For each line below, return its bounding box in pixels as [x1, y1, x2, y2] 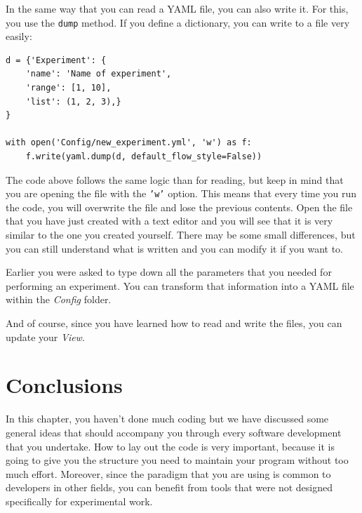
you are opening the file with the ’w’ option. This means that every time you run [6, 186, 357, 201]
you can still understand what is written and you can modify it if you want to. [6, 241, 344, 255]
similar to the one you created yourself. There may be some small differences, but [6, 227, 356, 242]
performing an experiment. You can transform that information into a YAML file [6, 278, 354, 293]
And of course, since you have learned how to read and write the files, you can [6, 316, 342, 330]
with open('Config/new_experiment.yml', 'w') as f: [6, 138, 252, 148]
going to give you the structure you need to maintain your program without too [6, 453, 349, 467]
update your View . [6, 329, 85, 344]
